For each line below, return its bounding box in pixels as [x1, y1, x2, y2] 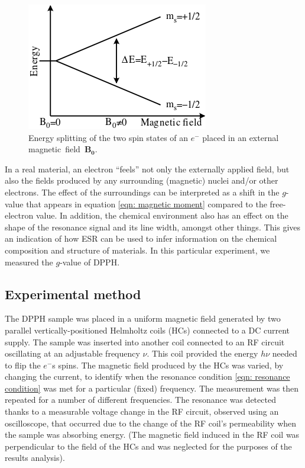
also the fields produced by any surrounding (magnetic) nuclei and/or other [5, 174, 278, 187]
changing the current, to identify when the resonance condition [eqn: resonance [5, 370, 290, 383]
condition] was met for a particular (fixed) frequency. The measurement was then [5, 382, 299, 394]
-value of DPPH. [60, 255, 120, 268]
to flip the [5, 358, 41, 371]
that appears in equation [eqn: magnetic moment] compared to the [26, 197, 267, 210]
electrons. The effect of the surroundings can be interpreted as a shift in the [5, 185, 280, 198]
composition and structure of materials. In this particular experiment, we [5, 243, 270, 256]
